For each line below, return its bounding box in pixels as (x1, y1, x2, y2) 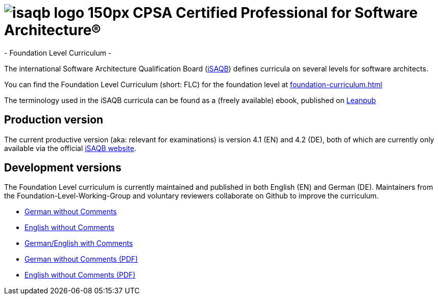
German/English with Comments (25, 239, 133, 248)
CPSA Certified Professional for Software (133, 4, 418, 21)
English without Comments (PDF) (25, 270, 136, 280)
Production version (4, 113, 104, 127)
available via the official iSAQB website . (4, 143, 136, 153)
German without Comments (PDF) (25, 255, 138, 264)
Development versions (4, 161, 121, 175)
